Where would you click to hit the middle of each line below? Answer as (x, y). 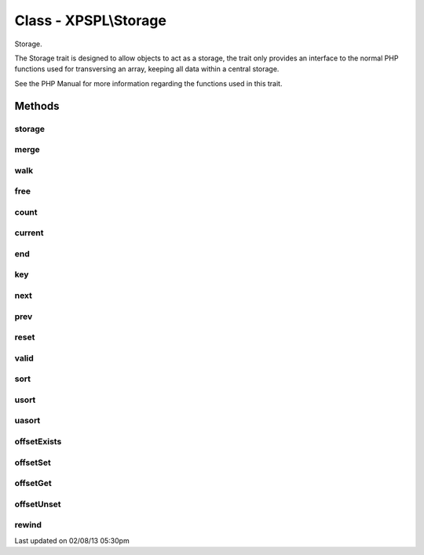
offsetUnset (38, 504)
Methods (37, 106)
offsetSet (33, 462)
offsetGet (33, 484)
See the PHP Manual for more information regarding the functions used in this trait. (148, 83)
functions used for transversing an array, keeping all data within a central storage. (147, 69)
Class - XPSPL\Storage (90, 20)
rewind (28, 525)
